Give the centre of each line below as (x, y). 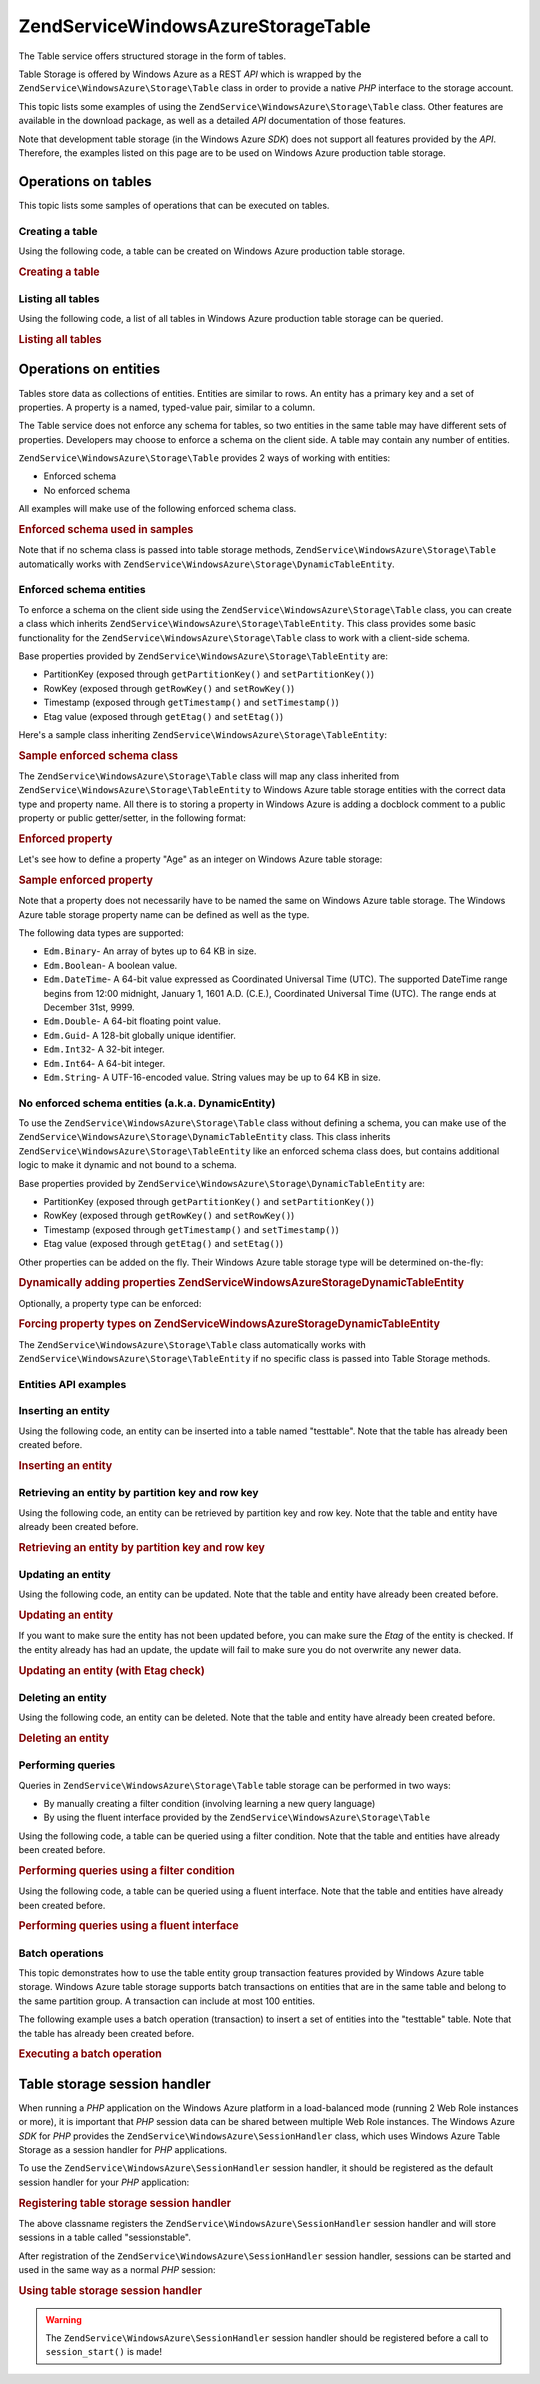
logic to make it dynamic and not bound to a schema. (127, 1165)
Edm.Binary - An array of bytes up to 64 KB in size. (150, 951)
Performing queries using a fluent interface (128, 1926)
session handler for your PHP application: (104, 2182)
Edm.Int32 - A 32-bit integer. (104, 1049)
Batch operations (61, 1953)
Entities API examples (72, 1384)
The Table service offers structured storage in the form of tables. (152, 56)
